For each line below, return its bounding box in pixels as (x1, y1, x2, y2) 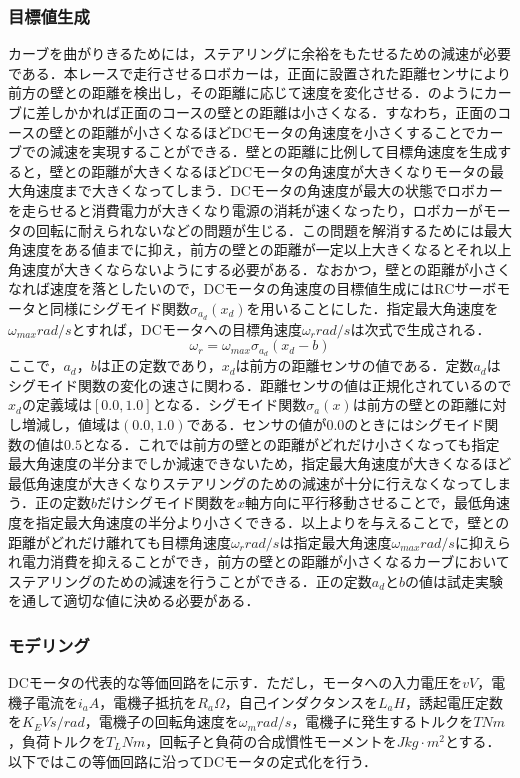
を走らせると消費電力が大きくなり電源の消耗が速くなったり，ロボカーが (8, 199, 483, 220)
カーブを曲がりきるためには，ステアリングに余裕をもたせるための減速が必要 (8, 43, 511, 64)
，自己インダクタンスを (224, 691, 378, 712)
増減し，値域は (21, 414, 120, 435)
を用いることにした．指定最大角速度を (246, 297, 499, 318)
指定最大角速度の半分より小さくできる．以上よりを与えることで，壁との (35, 512, 510, 532)
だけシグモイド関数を (96, 492, 237, 513)
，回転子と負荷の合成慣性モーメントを (145, 730, 397, 751)
